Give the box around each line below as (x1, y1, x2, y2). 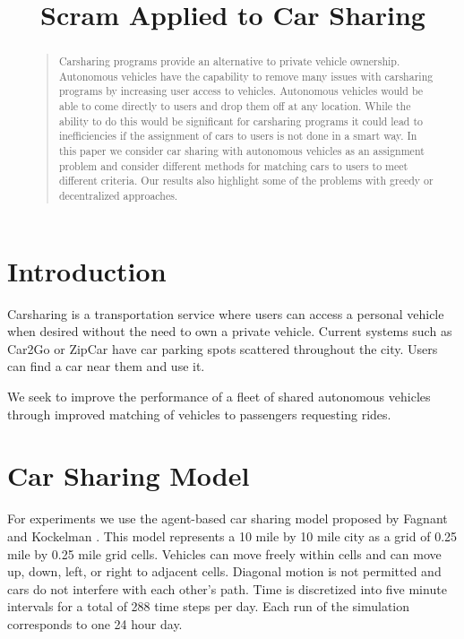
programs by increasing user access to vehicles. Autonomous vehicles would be (58, 83, 424, 99)
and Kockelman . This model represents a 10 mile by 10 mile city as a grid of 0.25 (7, 526, 458, 545)
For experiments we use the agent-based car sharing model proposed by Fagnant (7, 509, 448, 528)
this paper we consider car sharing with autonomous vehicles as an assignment (58, 143, 425, 159)
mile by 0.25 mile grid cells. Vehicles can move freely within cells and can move (7, 544, 442, 563)
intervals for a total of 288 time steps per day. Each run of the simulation (7, 597, 410, 616)
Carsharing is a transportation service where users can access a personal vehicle (7, 304, 444, 323)
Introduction (7, 252, 167, 289)
